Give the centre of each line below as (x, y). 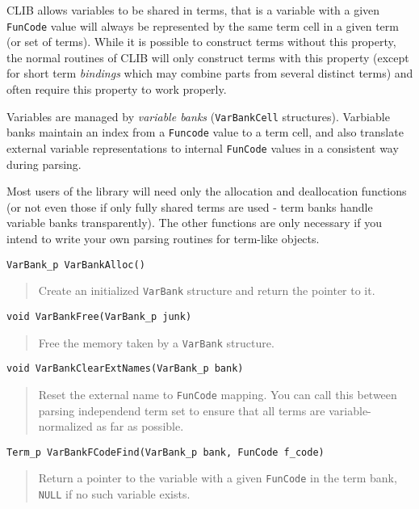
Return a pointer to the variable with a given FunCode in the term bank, (218, 478)
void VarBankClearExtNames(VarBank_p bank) (125, 369)
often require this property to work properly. (117, 89)
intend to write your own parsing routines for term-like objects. (163, 238)
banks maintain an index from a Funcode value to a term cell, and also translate (205, 132)
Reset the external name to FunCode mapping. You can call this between (218, 394)
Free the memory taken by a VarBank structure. (156, 342)
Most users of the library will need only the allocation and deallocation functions (207, 191)
